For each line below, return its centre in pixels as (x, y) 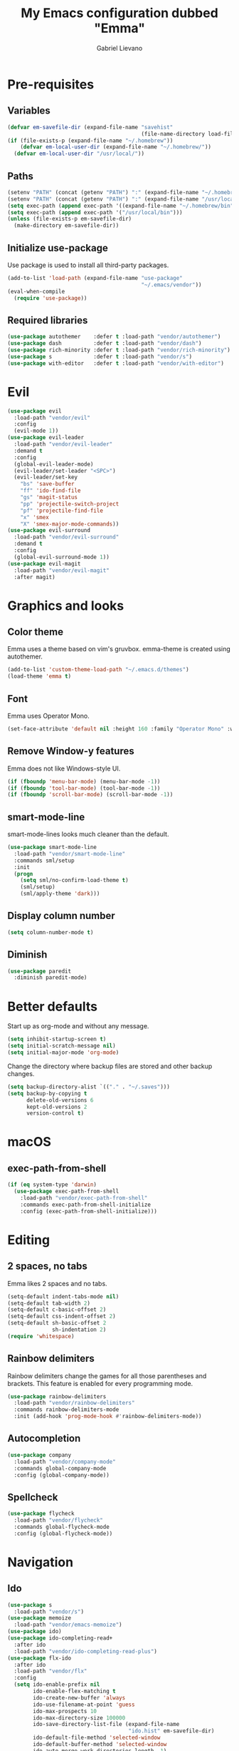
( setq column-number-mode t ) (51, 932)
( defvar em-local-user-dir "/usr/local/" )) (79, 154)
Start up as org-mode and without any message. (78, 1026)
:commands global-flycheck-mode (62, 1527)
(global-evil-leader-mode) (54, 464)
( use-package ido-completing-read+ (60, 1638)
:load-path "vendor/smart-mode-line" (70, 854)
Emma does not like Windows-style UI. (64, 768)
